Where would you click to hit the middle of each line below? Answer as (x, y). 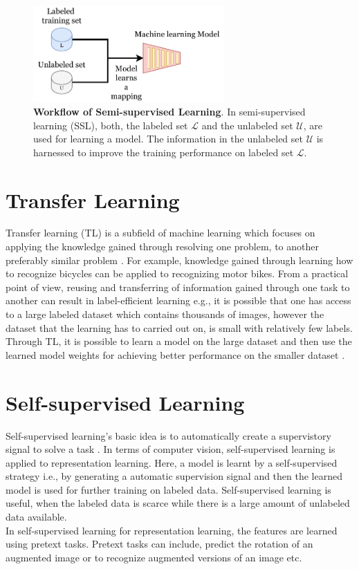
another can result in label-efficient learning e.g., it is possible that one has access (178, 300)
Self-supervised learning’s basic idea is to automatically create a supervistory (168, 435)
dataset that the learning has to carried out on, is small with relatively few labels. (179, 327)
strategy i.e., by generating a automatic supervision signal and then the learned (174, 476)
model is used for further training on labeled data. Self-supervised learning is (168, 489)
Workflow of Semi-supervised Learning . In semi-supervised (169, 111)
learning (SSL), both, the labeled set (111, 125)
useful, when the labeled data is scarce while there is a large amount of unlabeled (178, 503)
